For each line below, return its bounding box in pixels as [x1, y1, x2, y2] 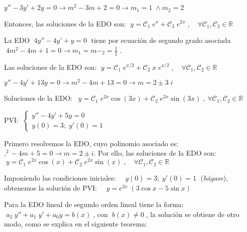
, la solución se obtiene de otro [146, 209, 240, 219]
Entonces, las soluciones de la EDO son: [4, 18, 126, 28]
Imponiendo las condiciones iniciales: [4, 173, 116, 183]
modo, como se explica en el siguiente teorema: [4, 219, 147, 229]
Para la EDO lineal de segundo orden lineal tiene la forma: [4, 199, 184, 210]
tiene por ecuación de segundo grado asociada [91, 35, 231, 45]
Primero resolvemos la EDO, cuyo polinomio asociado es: [4, 138, 179, 148]
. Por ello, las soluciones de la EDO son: [93, 148, 216, 158]
